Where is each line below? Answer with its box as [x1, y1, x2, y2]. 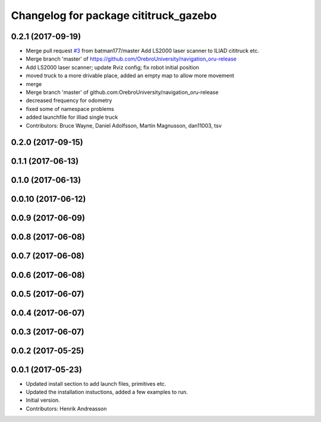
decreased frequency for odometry [26, 97, 112, 104]
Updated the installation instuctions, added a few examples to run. [26, 389, 188, 396]
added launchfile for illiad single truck [26, 113, 118, 121]
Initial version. [26, 396, 61, 404]
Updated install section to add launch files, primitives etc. [26, 380, 166, 387]
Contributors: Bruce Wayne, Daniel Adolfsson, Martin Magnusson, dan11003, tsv [26, 122, 222, 129]
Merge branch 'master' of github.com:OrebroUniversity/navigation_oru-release [26, 89, 219, 96]
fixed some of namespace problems [26, 105, 114, 112]
